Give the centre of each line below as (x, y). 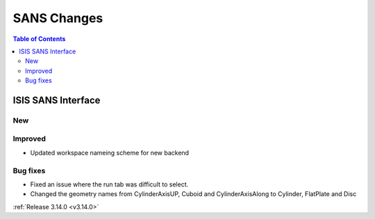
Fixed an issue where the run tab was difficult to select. (109, 184)
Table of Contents (39, 39)
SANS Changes (58, 18)
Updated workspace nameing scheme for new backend (110, 152)
